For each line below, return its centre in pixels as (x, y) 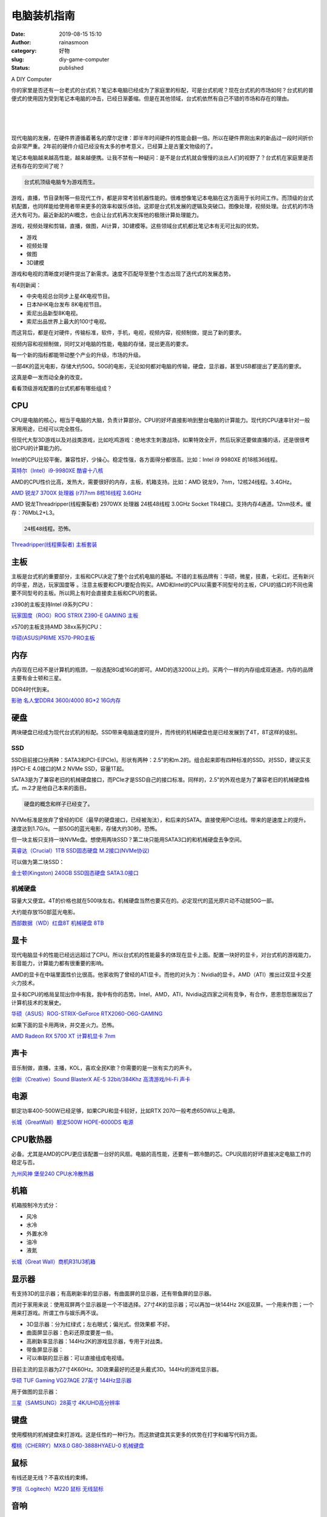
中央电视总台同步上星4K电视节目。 (70, 296)
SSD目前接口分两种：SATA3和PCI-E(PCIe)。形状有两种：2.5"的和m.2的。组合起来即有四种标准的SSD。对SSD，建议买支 (161, 760)
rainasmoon (74, 42)
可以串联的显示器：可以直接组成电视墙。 (77, 1358)
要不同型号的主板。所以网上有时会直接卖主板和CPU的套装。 (86, 593)
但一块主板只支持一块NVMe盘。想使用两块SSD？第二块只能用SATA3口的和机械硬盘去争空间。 (128, 840)
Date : (18, 34)
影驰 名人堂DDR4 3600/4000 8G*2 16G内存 (66, 700)
